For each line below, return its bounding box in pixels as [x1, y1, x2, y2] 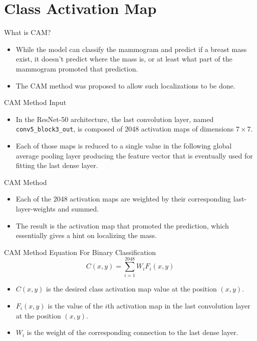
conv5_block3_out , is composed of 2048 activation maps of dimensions [16, 123, 234, 134]
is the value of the [48, 300, 103, 310]
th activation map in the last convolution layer [107, 300, 250, 310]
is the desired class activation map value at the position [46, 283, 217, 294]
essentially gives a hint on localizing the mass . [16, 230, 157, 240]
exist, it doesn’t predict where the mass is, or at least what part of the [16, 53, 232, 64]
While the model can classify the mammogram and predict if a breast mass [16, 43, 247, 54]
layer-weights [16, 203, 56, 213]
